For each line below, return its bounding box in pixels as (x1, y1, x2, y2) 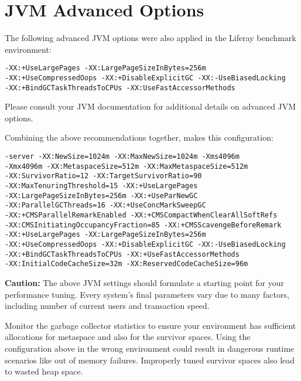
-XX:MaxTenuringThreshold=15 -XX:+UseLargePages (5, 182, 198, 190)
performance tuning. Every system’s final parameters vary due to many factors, (5, 288, 289, 300)
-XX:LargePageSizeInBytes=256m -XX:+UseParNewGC (5, 191, 198, 200)
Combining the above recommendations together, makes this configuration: (5, 131, 273, 144)
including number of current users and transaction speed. (5, 300, 210, 312)
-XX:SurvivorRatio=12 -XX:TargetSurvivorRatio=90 (5, 172, 202, 181)
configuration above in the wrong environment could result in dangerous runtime (5, 342, 295, 354)
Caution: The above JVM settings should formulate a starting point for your (5, 276, 284, 288)
